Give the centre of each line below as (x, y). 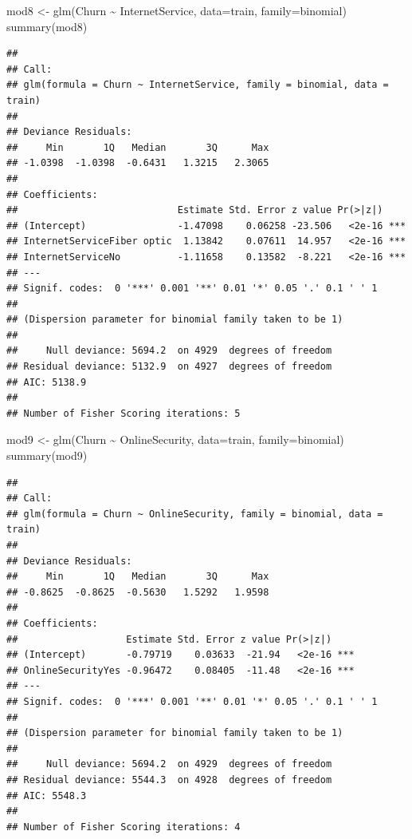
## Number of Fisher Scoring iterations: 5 (124, 413)
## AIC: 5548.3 (47, 795)
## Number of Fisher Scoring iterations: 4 (124, 827)
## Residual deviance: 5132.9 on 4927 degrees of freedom (169, 367)
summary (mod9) (47, 455)
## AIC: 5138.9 (47, 382)
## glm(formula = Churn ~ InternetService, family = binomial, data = (198, 85)
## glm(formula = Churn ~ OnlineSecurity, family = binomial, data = (195, 514)
